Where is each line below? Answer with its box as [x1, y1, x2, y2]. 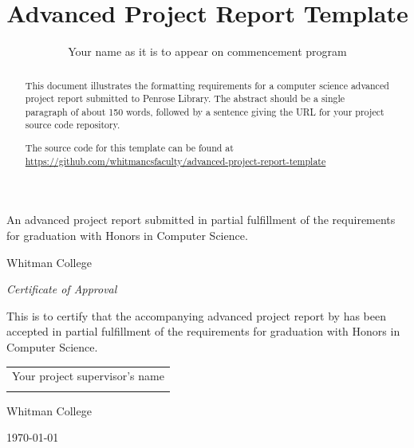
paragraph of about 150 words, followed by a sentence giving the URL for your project [25, 104, 384, 118]
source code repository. [25, 118, 120, 132]
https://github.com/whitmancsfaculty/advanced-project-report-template [25, 154, 326, 167]
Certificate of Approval [6, 281, 117, 297]
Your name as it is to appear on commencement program [68, 43, 347, 60]
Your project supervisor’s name [12, 367, 164, 384]
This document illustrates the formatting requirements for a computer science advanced [25, 78, 389, 92]
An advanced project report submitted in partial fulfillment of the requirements [6, 211, 396, 228]
